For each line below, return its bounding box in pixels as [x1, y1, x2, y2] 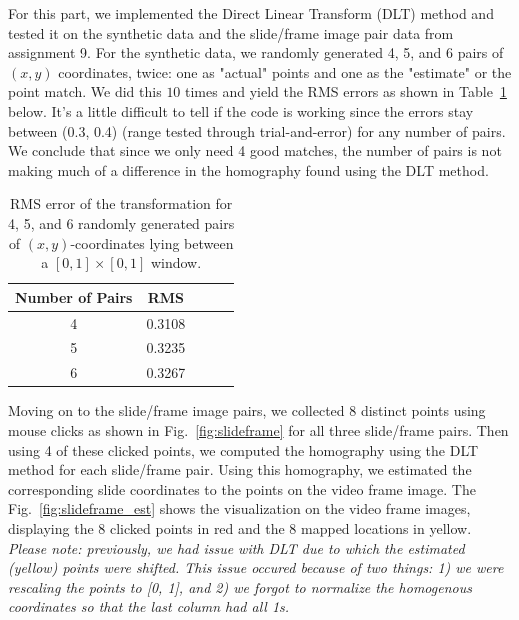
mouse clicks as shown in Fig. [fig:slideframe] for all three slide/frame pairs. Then [8, 419, 509, 440]
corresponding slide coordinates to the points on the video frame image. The [8, 478, 476, 499]
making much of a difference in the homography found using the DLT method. [8, 159, 489, 180]
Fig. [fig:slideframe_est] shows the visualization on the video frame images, [8, 498, 471, 519]
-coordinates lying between [70, 232, 234, 253]
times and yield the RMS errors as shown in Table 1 [185, 81, 507, 102]
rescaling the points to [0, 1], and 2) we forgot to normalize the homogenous [8, 576, 472, 597]
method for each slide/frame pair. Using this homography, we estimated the [8, 459, 472, 480]
